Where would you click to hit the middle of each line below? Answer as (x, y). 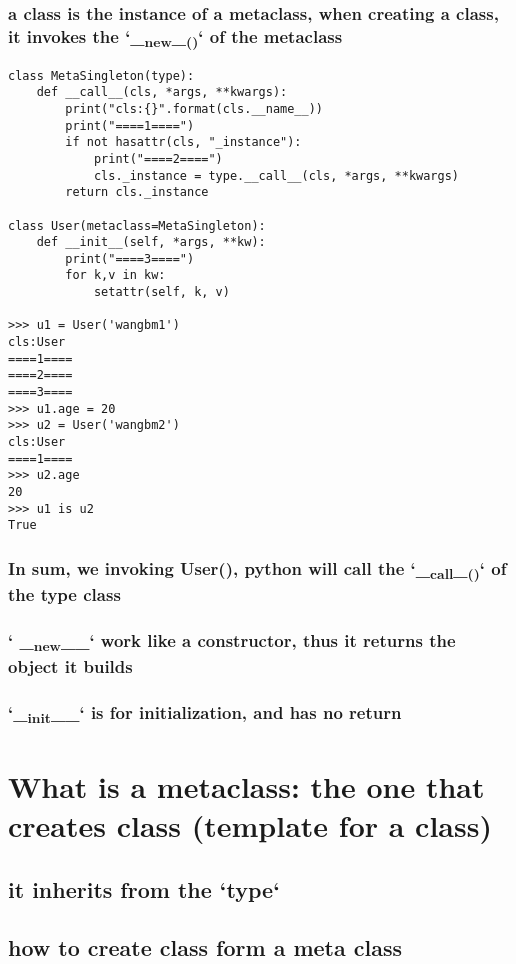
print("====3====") (130, 258)
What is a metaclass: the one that (246, 785)
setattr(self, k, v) (161, 292)
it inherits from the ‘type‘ (144, 888)
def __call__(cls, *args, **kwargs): (162, 92)
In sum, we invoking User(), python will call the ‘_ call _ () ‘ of (257, 569)
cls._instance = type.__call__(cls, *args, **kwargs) (276, 175)
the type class (64, 594)
